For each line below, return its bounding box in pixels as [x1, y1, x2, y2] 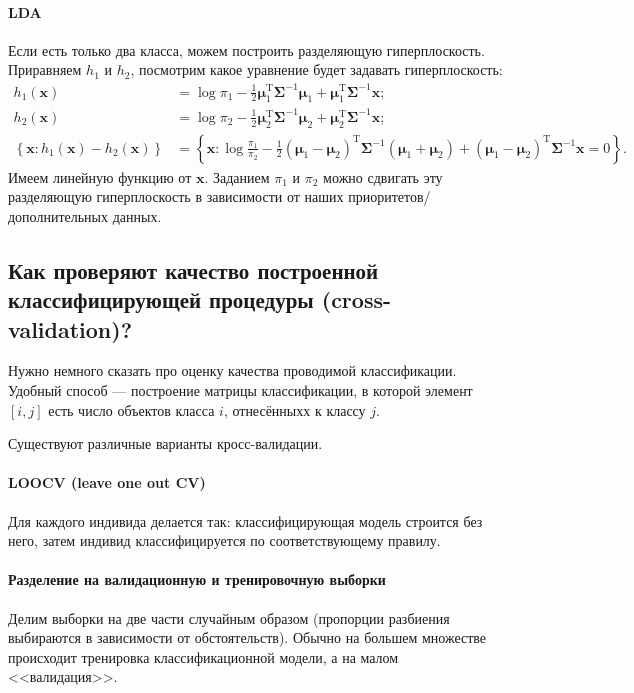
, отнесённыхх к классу [223, 399, 366, 420]
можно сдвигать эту [323, 166, 443, 187]
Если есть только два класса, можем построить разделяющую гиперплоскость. [8, 39, 485, 60]
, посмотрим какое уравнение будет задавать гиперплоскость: [130, 59, 503, 80]
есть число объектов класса [48, 399, 215, 420]
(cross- [321, 284, 392, 315]
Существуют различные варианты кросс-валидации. [8, 433, 323, 454]
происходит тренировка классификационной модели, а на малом [8, 646, 399, 667]
